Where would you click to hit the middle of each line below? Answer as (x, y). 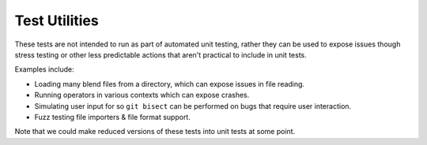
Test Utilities (57, 20)
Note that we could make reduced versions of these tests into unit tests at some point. (155, 132)
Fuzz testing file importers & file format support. (113, 117)
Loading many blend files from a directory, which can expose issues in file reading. (169, 84)
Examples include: (44, 69)
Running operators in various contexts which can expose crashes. (142, 95)
